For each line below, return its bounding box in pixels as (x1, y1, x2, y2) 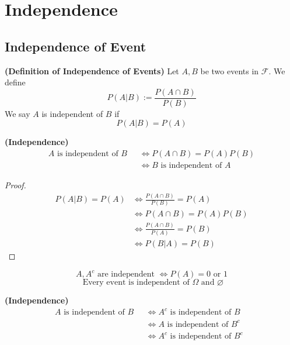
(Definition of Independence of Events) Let (5, 64, 179, 77)
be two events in (200, 64, 259, 77)
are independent (97, 270, 155, 279)
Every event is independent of (82, 278, 190, 287)
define (5, 76, 26, 88)
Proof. (5, 179, 26, 191)
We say (5, 107, 30, 119)
